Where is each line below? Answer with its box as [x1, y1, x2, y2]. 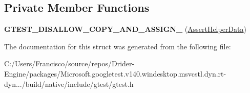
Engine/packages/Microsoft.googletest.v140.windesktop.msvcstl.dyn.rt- [4, 68, 226, 79]
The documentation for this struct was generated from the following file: [4, 41, 231, 51]
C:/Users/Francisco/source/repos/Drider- [4, 58, 135, 69]
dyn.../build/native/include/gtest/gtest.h [4, 78, 134, 89]
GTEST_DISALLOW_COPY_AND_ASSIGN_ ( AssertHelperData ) [4, 24, 246, 34]
